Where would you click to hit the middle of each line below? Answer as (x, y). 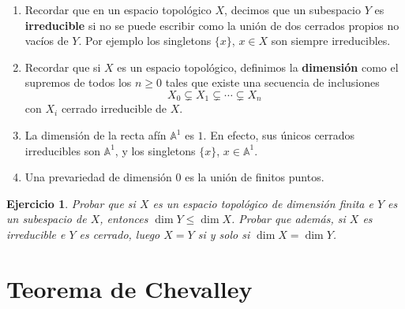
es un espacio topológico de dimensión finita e (263, 203)
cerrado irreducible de (114, 108)
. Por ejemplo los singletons (145, 41)
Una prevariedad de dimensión (98, 177)
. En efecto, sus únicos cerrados (279, 135)
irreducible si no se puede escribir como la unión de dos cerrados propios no (212, 25)
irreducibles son (62, 150)
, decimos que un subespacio (292, 9)
